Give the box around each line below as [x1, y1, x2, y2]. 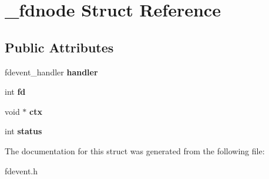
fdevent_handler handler [5, 65, 98, 78]
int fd [5, 85, 26, 98]
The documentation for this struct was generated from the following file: [5, 144, 265, 157]
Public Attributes [5, 38, 114, 56]
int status [5, 125, 42, 137]
